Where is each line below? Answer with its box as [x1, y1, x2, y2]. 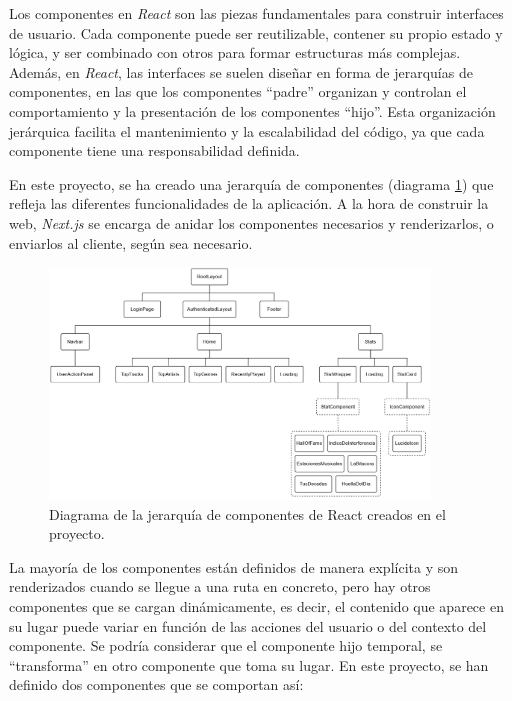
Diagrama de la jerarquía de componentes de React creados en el [49, 503, 446, 524]
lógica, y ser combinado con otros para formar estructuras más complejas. [9, 42, 461, 63]
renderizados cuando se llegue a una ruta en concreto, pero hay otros [9, 576, 431, 597]
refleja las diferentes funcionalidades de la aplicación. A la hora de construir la [9, 193, 489, 214]
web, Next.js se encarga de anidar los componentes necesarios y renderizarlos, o [9, 212, 494, 233]
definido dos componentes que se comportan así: [9, 674, 304, 695]
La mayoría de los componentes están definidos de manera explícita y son [9, 556, 459, 577]
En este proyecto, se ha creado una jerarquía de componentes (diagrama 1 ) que [9, 173, 494, 194]
